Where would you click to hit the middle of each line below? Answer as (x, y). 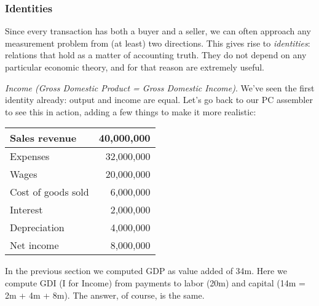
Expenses (30, 156)
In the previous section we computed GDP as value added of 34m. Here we (146, 271)
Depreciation (37, 228)
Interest (26, 210)
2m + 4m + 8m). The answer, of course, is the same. (105, 295)
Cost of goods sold (49, 192)
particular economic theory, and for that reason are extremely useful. (135, 67)
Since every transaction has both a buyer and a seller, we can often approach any (158, 31)
